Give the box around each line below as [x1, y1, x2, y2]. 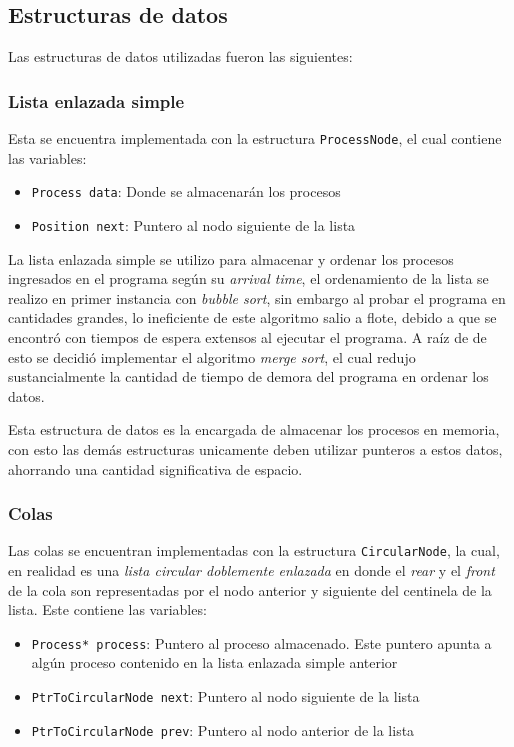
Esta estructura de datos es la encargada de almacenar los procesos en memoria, [8, 419, 500, 440]
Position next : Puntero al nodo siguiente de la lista [31, 214, 356, 235]
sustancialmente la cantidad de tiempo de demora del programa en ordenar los [8, 366, 489, 387]
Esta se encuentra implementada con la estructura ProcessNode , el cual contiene [8, 128, 502, 149]
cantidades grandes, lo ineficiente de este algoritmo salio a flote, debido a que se [8, 307, 497, 328]
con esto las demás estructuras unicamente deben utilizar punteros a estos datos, [8, 438, 503, 459]
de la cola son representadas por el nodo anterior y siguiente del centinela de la [8, 579, 492, 600]
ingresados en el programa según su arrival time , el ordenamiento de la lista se [8, 268, 489, 289]
